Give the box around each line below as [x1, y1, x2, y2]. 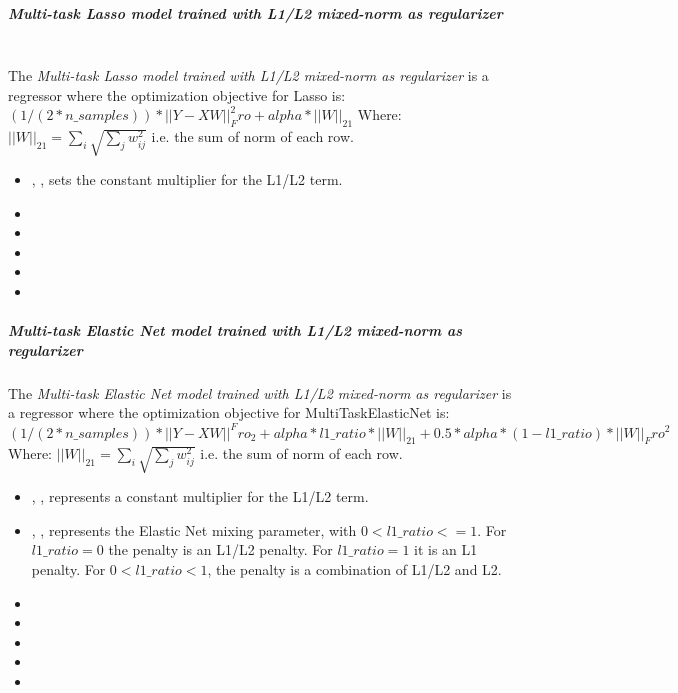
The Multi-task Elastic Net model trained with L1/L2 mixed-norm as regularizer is [8, 382, 512, 403]
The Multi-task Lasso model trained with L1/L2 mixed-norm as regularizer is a [8, 65, 489, 86]
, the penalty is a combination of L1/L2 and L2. [207, 559, 502, 580]
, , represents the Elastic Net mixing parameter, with [31, 519, 357, 540]
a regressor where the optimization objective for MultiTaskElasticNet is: [8, 402, 450, 423]
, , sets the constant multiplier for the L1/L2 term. [31, 169, 343, 190]
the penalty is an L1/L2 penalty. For [108, 539, 333, 560]
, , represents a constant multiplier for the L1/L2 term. [31, 486, 369, 507]
